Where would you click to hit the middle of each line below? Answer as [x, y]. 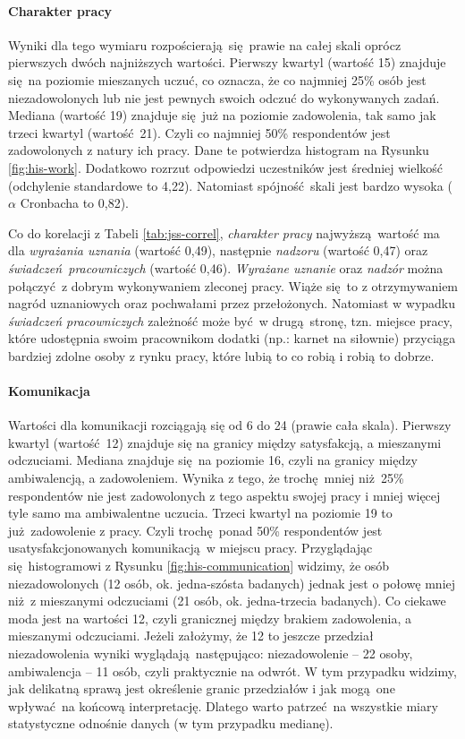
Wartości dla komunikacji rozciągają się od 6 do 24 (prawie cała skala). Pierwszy [230, 425]
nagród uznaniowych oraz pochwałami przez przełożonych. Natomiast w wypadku [232, 303]
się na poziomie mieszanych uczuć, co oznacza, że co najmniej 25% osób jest [217, 79]
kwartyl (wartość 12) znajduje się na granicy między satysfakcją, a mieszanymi [225, 442]
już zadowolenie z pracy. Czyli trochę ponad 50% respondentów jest [195, 530]
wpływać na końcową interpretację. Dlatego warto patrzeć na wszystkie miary [223, 705]
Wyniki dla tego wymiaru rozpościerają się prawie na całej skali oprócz [205, 44]
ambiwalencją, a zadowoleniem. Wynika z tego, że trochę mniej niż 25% [206, 478]
